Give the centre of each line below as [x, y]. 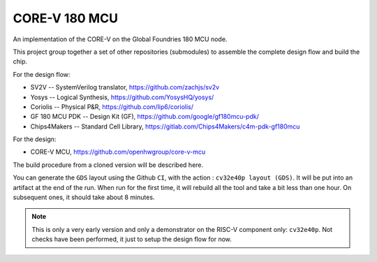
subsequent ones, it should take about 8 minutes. [84, 197]
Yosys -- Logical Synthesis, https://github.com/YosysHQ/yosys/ [122, 97]
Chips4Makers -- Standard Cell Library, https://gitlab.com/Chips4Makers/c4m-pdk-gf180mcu [165, 126]
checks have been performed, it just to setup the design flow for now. [132, 239]
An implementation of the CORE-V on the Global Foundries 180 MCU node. [120, 39]
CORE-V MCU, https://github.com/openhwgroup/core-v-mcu [118, 152]
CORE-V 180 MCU [66, 18]
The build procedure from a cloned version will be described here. [108, 165]
